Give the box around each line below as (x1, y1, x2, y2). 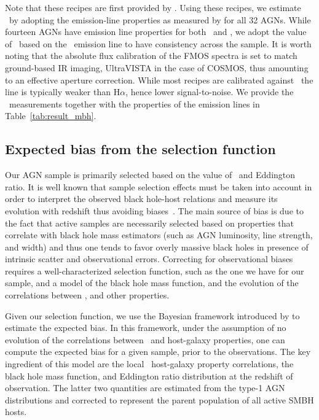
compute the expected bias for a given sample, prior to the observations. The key (5, 345, 311, 358)
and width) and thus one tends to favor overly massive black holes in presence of (5, 240, 309, 253)
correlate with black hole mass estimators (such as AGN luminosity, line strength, (5, 228, 313, 241)
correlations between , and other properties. (5, 289, 170, 301)
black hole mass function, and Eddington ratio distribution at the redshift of (5, 369, 293, 382)
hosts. (5, 405, 27, 418)
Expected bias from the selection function (5, 139, 276, 158)
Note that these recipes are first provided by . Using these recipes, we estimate (5, 1, 301, 14)
